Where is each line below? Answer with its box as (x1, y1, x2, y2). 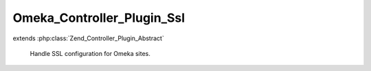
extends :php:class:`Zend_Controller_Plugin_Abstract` (12, 34, 164, 42)
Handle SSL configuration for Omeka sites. (30, 49, 151, 57)
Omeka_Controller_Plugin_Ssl (12, 10, 185, 25)
